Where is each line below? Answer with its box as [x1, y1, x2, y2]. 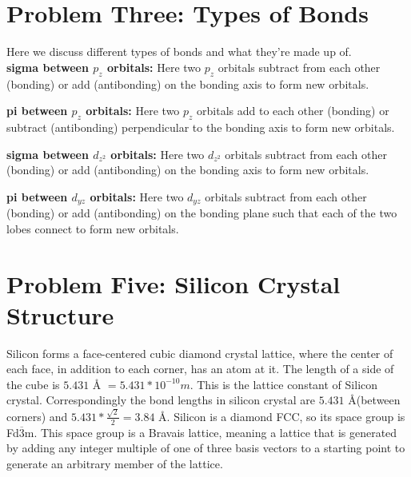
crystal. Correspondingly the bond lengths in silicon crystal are [6, 392, 316, 408]
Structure [6, 298, 114, 331]
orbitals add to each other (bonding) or [197, 102, 389, 119]
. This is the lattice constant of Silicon [190, 376, 378, 392]
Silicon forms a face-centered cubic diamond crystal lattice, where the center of [6, 344, 393, 361]
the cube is [6, 376, 60, 392]
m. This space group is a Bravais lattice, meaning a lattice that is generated [24, 423, 397, 440]
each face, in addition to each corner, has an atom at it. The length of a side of [6, 360, 394, 377]
